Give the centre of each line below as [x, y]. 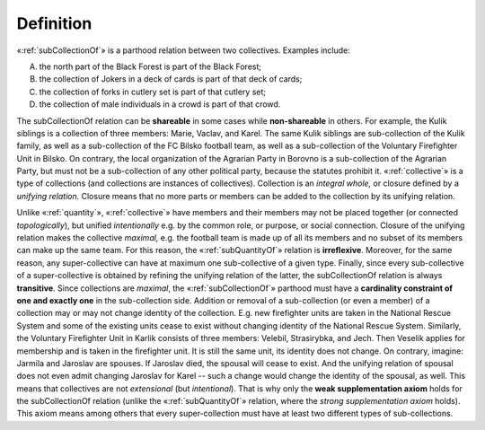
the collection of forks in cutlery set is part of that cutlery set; [153, 92]
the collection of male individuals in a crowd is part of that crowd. [160, 104]
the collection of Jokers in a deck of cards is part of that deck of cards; [171, 79]
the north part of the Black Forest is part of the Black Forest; [150, 66]
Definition [54, 23]
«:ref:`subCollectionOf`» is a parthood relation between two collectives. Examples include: [183, 50]
